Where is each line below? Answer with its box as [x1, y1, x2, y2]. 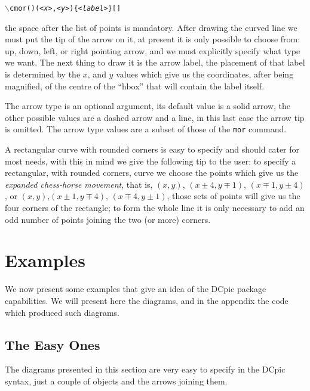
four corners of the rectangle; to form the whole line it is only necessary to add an [5, 201, 305, 214]
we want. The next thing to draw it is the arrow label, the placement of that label [5, 56, 305, 69]
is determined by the [5, 68, 81, 80]
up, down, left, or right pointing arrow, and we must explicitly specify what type [5, 44, 300, 57]
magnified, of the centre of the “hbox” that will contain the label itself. [5, 79, 265, 92]
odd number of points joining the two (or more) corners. [5, 213, 211, 225]
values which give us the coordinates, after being [116, 68, 294, 80]
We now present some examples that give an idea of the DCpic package [5, 283, 266, 295]
